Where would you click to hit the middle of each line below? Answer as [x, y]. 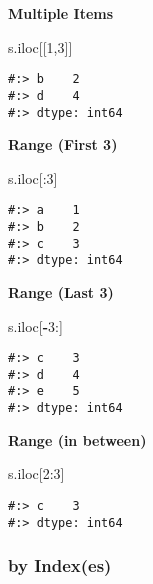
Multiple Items [61, 13]
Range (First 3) [63, 144]
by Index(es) [60, 565]
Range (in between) [77, 439]
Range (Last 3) [61, 291]
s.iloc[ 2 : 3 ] [36, 473]
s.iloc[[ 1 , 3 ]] [40, 46]
